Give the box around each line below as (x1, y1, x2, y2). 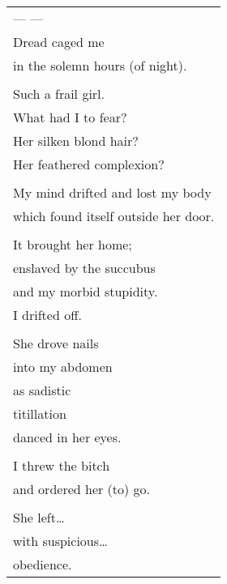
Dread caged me (13, 32, 105, 51)
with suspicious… (13, 531, 108, 550)
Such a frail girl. (13, 84, 105, 103)
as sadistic (13, 381, 71, 399)
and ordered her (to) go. (13, 480, 151, 498)
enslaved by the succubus (13, 258, 156, 277)
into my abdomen (13, 357, 113, 376)
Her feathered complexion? (13, 155, 165, 173)
